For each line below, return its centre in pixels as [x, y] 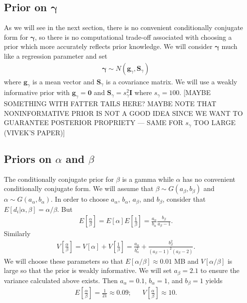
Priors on [28, 158]
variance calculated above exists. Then [61, 280]
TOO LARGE [215, 122]
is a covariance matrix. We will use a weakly [171, 81]
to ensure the [220, 270]
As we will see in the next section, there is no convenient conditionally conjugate [123, 27]
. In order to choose [80, 199]
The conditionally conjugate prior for [59, 179]
